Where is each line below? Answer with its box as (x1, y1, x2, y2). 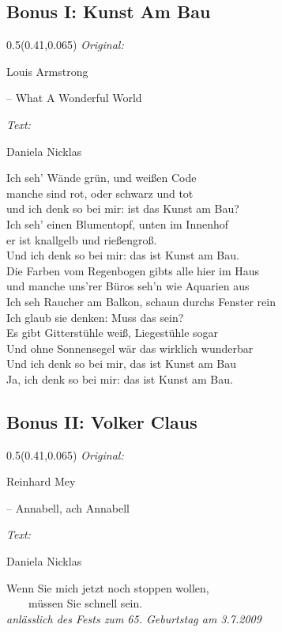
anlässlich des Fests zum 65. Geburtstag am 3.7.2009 (6, 610, 261, 626)
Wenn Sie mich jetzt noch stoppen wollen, (6, 579, 209, 596)
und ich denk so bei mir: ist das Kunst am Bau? (6, 200, 239, 217)
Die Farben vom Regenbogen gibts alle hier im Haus (6, 262, 260, 278)
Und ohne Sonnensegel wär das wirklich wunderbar (6, 339, 254, 356)
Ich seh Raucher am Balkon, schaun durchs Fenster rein (6, 293, 276, 309)
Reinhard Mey (6, 473, 76, 490)
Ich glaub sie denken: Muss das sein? (6, 308, 184, 325)
